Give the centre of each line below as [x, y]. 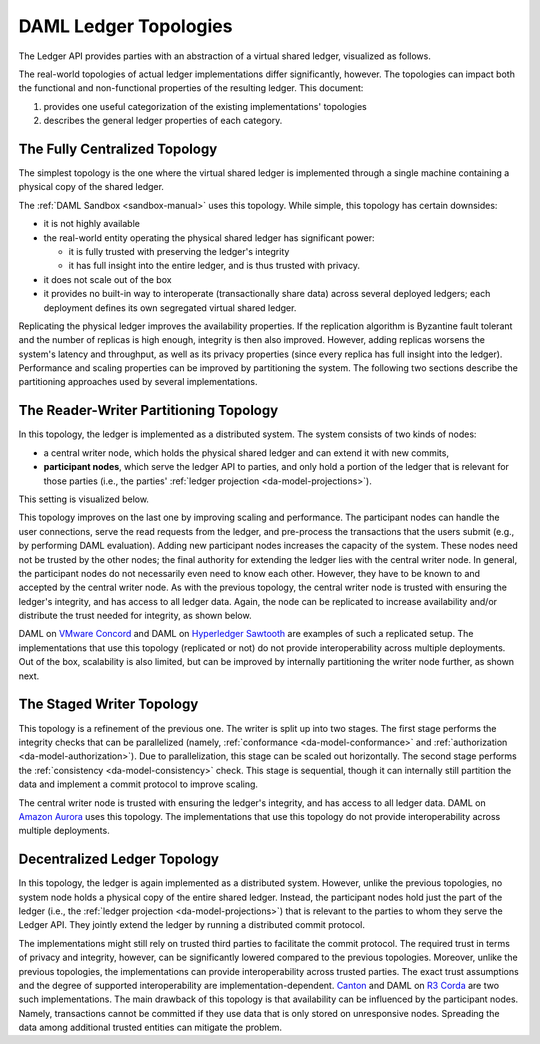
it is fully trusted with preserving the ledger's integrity [179, 251]
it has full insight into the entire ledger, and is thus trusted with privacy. [214, 266]
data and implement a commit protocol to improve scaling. [138, 784]
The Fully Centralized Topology [118, 148]
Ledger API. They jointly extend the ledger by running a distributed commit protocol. [191, 925]
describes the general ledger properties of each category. [163, 121]
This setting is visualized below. [84, 499]
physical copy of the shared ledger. [91, 187]
